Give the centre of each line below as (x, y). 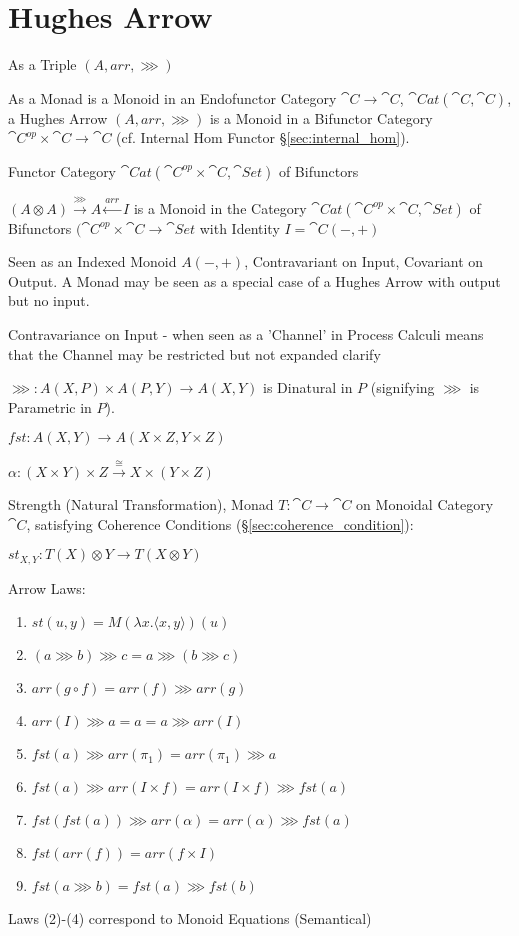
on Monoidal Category (425, 504)
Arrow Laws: (47, 587)
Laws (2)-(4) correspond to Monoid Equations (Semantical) (190, 918)
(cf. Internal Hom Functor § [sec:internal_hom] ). (263, 137)
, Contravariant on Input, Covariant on (364, 261)
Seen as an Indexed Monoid (92, 261)
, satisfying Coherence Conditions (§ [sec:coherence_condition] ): (220, 523)
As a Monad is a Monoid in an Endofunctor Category (172, 97)
